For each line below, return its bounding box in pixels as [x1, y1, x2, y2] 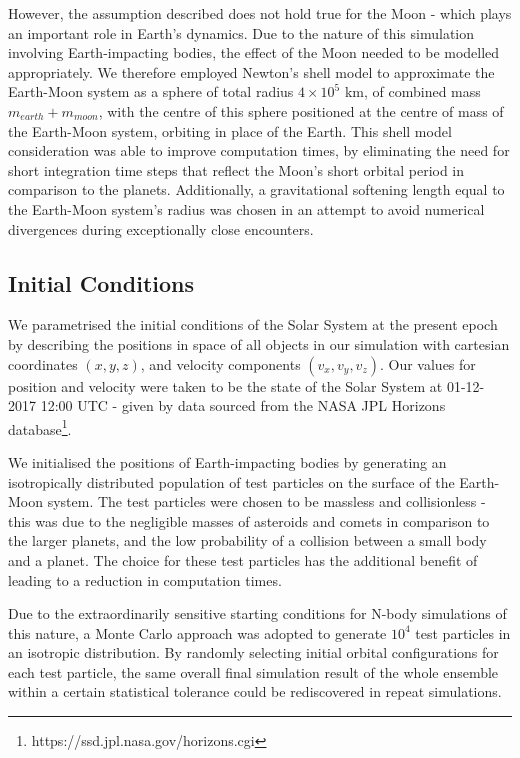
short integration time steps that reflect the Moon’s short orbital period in [8, 159, 465, 180]
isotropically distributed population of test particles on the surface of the [8, 471, 455, 492]
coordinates [8, 353, 78, 374]
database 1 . [8, 415, 72, 439]
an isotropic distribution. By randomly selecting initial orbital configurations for [8, 642, 499, 663]
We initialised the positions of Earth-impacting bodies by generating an [8, 451, 447, 472]
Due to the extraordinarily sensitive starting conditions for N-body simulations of [8, 603, 507, 624]
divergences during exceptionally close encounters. [8, 218, 314, 239]
